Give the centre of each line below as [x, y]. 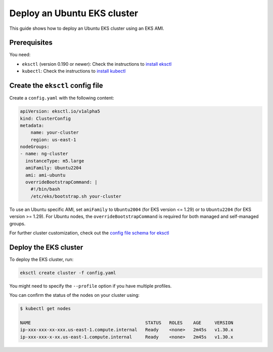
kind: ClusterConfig [45, 118]
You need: [20, 55]
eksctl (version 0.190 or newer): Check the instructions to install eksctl [97, 64]
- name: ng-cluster [44, 154]
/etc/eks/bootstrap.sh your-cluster [76, 196]
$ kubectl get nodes [45, 309]
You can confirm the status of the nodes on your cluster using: [75, 295]
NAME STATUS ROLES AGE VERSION [127, 323]
